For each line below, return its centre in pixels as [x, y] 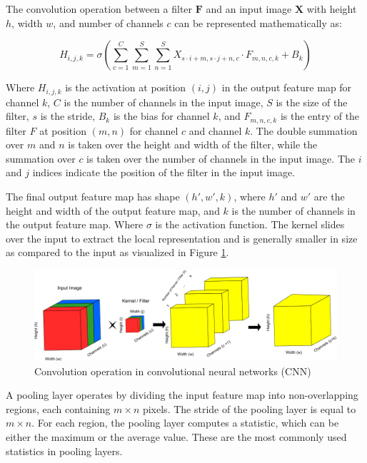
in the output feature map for [287, 87]
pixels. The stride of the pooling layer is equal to [249, 408]
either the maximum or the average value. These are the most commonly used [176, 437]
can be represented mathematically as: [258, 22]
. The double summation [304, 130]
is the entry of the [320, 116]
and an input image [249, 9]
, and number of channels [108, 22]
